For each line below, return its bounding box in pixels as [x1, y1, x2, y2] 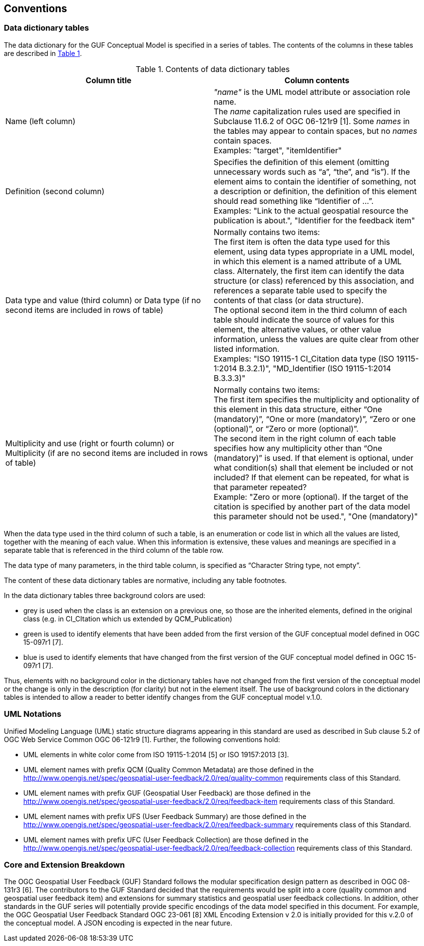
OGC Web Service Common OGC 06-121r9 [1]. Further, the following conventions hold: [4, 735, 280, 744]
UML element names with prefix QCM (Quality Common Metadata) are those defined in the [23, 765, 314, 774]
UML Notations [4, 709, 62, 719]
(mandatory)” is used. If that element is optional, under [214, 453, 413, 463]
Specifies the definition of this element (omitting [214, 157, 390, 167]
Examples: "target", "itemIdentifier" [214, 145, 342, 155]
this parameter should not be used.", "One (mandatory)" [214, 511, 418, 521]
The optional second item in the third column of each [214, 305, 407, 315]
